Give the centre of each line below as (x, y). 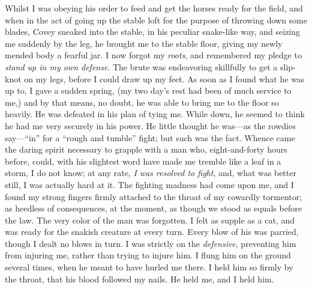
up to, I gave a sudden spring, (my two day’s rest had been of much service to (148, 90)
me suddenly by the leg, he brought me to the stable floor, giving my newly (144, 43)
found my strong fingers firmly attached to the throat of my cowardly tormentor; (154, 196)
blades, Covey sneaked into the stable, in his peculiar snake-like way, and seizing (153, 32)
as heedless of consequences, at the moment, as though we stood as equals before (153, 208)
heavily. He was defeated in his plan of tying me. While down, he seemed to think (155, 114)
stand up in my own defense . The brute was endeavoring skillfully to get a (141, 66)
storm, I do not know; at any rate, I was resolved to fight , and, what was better (151, 173)
